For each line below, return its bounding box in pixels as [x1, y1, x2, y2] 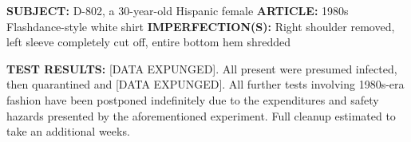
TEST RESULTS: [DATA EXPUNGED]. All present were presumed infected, [6, 60, 397, 77]
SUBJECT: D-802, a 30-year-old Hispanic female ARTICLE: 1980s [6, 2, 349, 18]
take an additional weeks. [6, 123, 130, 140]
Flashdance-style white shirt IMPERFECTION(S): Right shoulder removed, [6, 18, 395, 34]
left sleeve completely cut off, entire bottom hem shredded [6, 34, 291, 50]
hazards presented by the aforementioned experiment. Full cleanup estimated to [6, 107, 396, 124]
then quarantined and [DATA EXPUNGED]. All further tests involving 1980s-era [6, 76, 405, 93]
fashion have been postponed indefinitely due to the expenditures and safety [6, 91, 379, 108]
